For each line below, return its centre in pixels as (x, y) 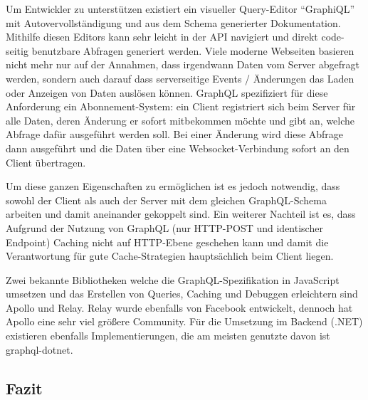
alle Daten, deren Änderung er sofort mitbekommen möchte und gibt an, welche (180, 120)
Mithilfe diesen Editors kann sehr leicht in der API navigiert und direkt (162, 37)
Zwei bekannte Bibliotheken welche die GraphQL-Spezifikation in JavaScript (173, 279)
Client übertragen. (46, 162)
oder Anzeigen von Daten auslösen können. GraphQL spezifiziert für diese (167, 92)
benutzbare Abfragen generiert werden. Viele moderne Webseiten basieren (193, 50)
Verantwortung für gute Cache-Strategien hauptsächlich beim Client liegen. (170, 256)
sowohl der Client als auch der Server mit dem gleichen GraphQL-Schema (166, 200)
